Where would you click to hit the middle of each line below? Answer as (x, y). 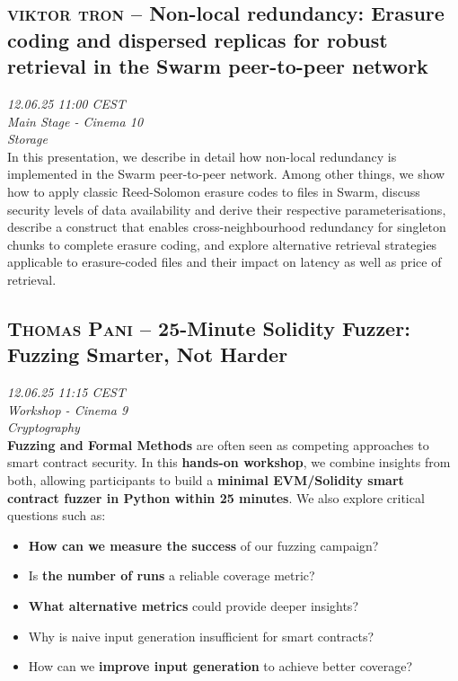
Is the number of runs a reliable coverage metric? (172, 575)
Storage (27, 139)
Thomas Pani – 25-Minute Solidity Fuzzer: (209, 327)
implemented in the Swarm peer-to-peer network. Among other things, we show (226, 174)
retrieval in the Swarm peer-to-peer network (218, 66)
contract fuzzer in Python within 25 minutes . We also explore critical (216, 497)
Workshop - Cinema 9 (68, 409)
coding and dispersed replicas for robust (198, 39)
